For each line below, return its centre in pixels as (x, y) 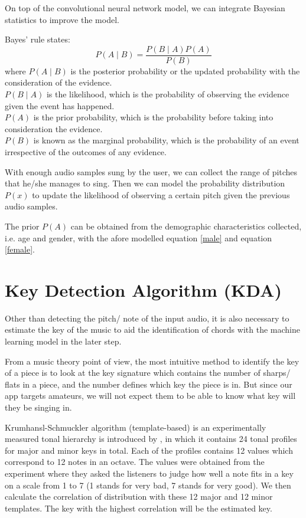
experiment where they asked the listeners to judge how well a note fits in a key (149, 473)
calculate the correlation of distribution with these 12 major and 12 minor (139, 496)
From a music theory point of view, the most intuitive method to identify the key (152, 361)
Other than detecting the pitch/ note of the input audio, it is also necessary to (147, 318)
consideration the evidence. (54, 128)
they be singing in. (38, 407)
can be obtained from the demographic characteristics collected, (186, 226)
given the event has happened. (60, 105)
